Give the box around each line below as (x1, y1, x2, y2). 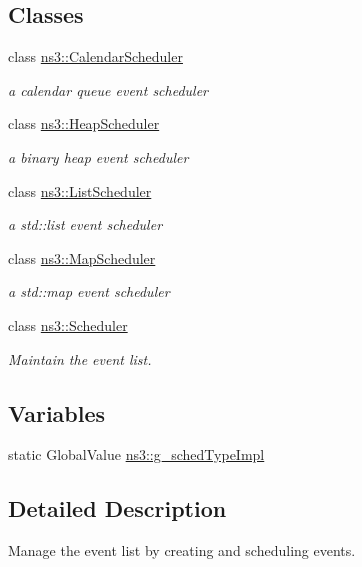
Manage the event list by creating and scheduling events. (8, 540, 356, 561)
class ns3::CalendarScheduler (8, 46, 183, 67)
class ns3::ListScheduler (8, 180, 152, 201)
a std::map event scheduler (8, 281, 170, 302)
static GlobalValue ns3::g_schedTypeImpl (8, 444, 265, 465)
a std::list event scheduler (8, 214, 163, 235)
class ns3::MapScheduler (8, 247, 156, 268)
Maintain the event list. (8, 348, 152, 369)
